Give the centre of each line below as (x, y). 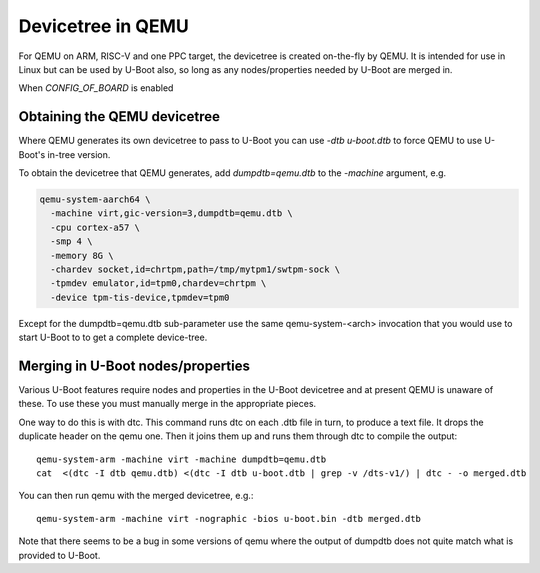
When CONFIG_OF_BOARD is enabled (96, 88)
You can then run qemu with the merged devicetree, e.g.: (136, 496)
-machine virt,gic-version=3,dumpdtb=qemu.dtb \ (172, 213)
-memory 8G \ (82, 255)
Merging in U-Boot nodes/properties (134, 365)
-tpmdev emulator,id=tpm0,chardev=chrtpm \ (158, 283)
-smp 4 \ (71, 241)
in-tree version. (79, 154)
